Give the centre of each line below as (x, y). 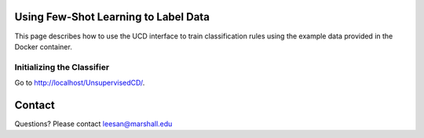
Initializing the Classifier (62, 67)
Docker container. (43, 46)
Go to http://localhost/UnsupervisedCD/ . (80, 83)
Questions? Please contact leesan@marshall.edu (93, 123)
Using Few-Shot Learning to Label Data (112, 17)
